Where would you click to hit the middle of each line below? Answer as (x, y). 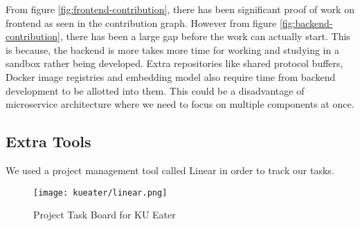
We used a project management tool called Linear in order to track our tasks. (170, 170)
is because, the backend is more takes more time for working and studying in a (172, 49)
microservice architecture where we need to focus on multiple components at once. (180, 104)
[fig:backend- (306, 22)
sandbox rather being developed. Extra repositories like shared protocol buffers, (174, 63)
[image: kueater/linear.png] (100, 192)
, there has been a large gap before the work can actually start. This (205, 36)
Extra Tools (48, 141)
